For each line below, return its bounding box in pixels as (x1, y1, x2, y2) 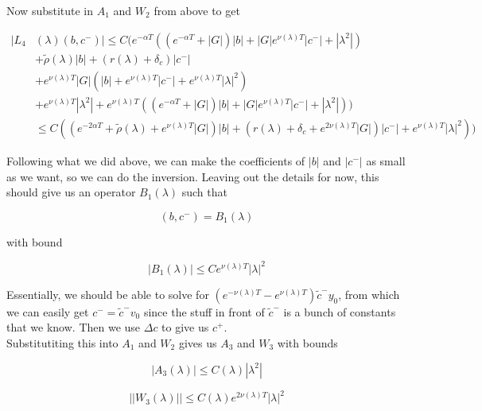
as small (366, 152, 406, 169)
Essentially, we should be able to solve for (6, 285, 209, 302)
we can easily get (6, 303, 89, 320)
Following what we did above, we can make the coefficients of (6, 152, 305, 169)
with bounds (277, 335, 338, 351)
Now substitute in (6, 2, 94, 18)
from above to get (154, 2, 240, 18)
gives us (178, 335, 217, 351)
